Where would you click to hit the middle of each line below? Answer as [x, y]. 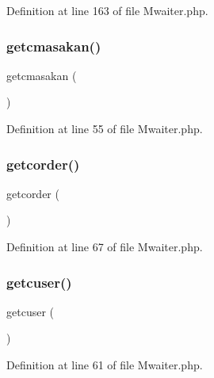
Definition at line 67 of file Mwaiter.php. [105, 246]
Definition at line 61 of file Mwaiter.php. [105, 365]
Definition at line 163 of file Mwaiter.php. [107, 10]
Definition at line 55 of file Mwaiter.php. [105, 128]
